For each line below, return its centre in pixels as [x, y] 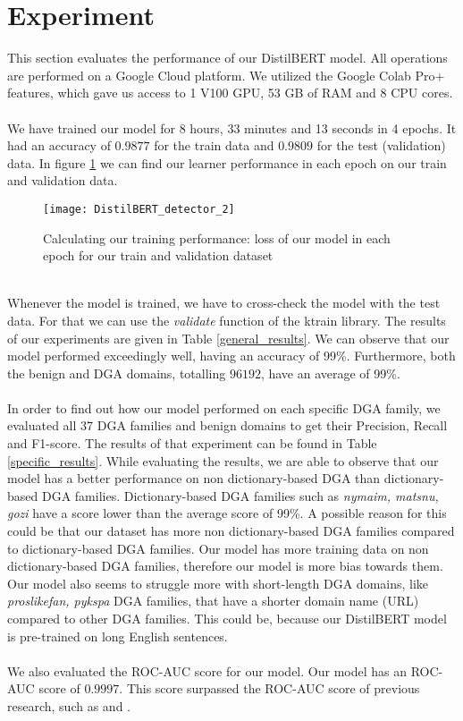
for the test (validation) [381, 145]
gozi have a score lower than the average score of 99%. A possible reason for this [227, 513]
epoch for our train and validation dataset [158, 255]
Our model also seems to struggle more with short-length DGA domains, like [218, 583]
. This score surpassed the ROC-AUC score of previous [269, 688]
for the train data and [214, 145]
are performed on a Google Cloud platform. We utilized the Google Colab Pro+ [226, 75]
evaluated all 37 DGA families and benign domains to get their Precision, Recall [227, 425]
